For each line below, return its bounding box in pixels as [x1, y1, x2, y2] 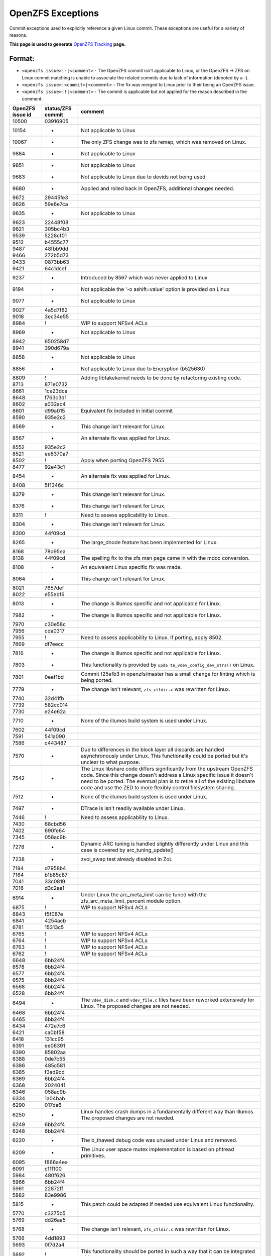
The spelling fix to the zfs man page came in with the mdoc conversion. [80, 555, 250, 562]
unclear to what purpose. [80, 759, 141, 766]
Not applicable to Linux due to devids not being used [80, 173, 206, 180]
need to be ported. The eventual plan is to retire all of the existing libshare [80, 778, 255, 785]
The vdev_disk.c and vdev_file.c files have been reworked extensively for [80, 996, 254, 1003]
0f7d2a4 [44, 1241, 65, 1248]
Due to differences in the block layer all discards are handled [80, 746, 224, 753]
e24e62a [44, 708, 66, 715]
